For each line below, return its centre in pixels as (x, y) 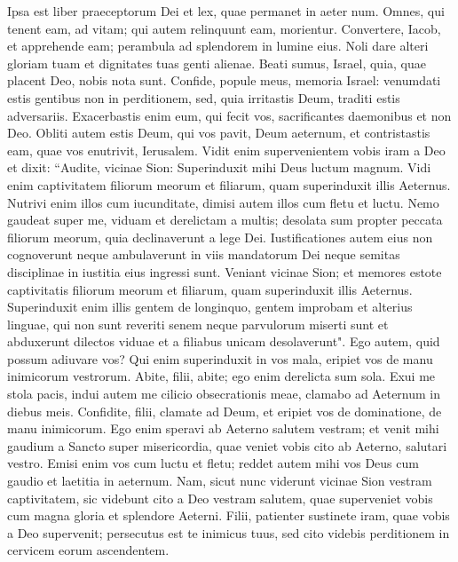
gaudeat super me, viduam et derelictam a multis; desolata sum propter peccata (225, 220)
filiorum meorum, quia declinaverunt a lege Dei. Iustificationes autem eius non (220, 237)
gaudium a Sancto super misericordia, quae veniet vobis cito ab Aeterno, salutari (227, 445)
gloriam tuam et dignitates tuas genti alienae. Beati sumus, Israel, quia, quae (217, 63)
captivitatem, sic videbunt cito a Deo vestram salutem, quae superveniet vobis (220, 498)
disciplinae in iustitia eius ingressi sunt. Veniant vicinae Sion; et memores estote (225, 271)
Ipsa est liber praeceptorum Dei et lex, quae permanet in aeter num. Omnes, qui (226, 11)
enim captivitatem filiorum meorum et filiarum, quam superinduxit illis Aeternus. (229, 184)
